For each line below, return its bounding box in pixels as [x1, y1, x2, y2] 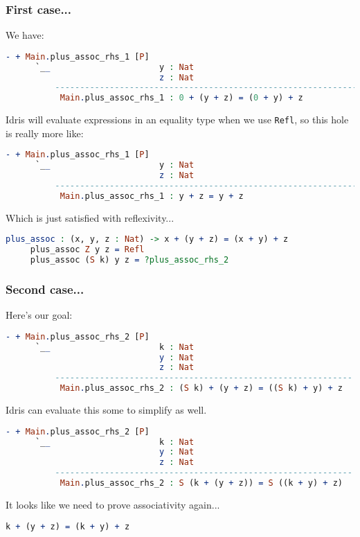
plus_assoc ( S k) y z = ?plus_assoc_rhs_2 [30, 255, 229, 265]
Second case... [6, 280, 84, 297]
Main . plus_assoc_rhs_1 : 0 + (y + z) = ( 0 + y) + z [60, 93, 303, 103]
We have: [6, 28, 44, 42]
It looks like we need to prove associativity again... [6, 497, 220, 511]
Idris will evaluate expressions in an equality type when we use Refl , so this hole [6, 112, 349, 127]
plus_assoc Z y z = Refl [30, 245, 145, 255]
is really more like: [6, 125, 84, 140]
